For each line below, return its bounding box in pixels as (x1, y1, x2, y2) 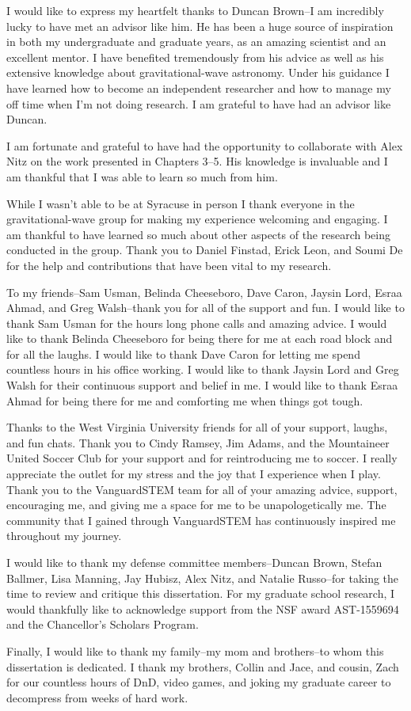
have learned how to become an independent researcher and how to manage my (6, 79, 391, 96)
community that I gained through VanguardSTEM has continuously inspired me (6, 511, 396, 528)
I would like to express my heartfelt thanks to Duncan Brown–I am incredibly (6, 2, 384, 18)
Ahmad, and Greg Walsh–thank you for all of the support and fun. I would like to (6, 299, 405, 316)
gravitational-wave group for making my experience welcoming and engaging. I (6, 211, 388, 227)
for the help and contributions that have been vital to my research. (6, 257, 332, 273)
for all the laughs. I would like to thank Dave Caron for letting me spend (6, 345, 360, 362)
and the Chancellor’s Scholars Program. (6, 616, 199, 633)
